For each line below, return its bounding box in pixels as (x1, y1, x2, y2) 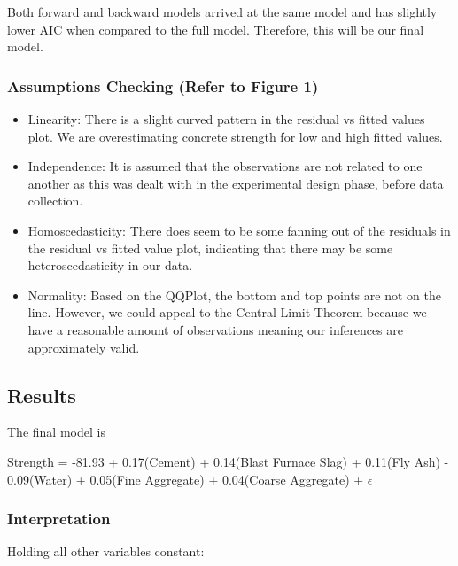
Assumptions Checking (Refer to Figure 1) (7, 74, 319, 97)
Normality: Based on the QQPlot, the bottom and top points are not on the (27, 285, 441, 304)
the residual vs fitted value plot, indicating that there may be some (27, 238, 393, 257)
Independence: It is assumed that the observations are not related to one (27, 157, 423, 175)
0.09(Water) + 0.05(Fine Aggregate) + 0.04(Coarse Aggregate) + (7, 469, 364, 488)
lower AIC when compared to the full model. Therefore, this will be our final (7, 19, 424, 38)
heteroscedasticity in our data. (27, 256, 193, 275)
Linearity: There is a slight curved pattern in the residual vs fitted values (27, 110, 425, 128)
